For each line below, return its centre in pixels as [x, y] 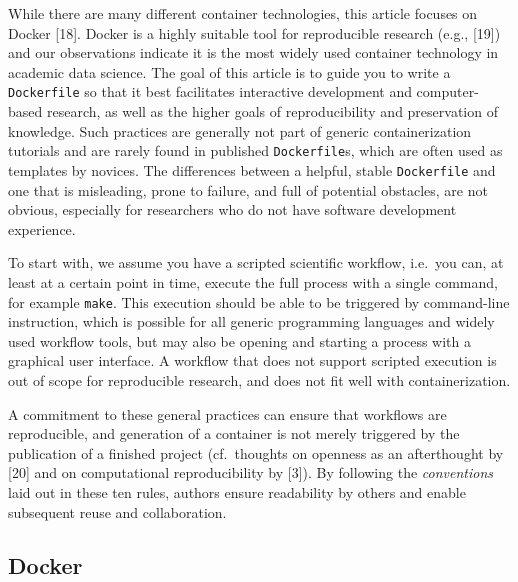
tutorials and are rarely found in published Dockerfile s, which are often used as [255, 150]
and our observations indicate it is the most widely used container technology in [253, 52]
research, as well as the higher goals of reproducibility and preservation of [272, 111]
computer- [447, 91]
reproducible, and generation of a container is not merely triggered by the [234, 433]
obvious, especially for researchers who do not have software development [232, 209]
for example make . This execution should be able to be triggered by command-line [259, 301]
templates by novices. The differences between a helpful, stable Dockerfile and [252, 169]
